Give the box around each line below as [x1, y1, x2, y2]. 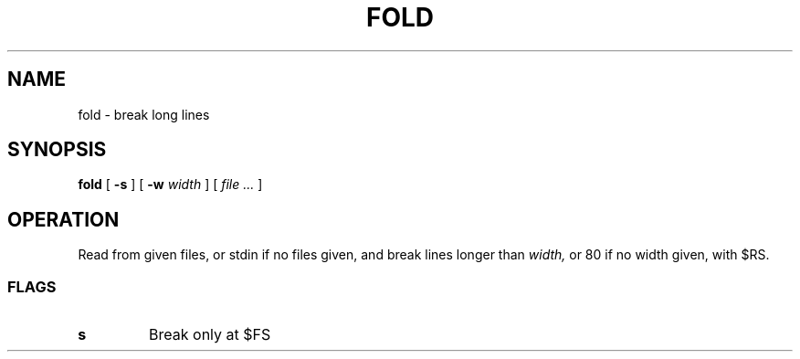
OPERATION [7, 207, 120, 231]
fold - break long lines [78, 106, 210, 122]
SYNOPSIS [7, 138, 107, 162]
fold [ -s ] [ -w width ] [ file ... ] [78, 176, 263, 193]
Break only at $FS [149, 325, 271, 344]
